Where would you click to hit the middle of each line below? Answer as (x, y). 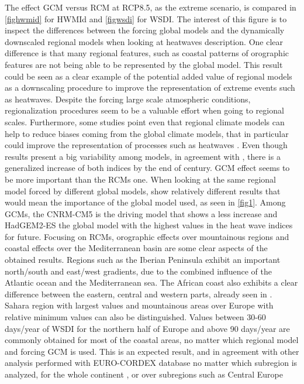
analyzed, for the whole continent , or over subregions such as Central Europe (144, 374)
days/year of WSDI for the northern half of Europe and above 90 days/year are (147, 328)
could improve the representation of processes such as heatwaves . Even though (146, 145)
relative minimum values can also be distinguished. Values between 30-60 (135, 317)
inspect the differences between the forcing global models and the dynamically (145, 30)
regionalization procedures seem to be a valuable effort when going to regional (144, 110)
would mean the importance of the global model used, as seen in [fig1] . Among (145, 202)
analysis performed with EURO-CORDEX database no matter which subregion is (151, 363)
